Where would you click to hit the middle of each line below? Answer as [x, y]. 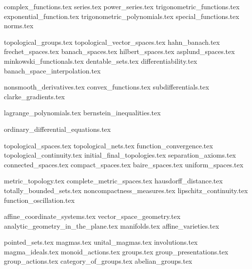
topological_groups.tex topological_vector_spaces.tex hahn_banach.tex [112, 42]
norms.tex [19, 26]
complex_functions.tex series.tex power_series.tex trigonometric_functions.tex [122, 6]
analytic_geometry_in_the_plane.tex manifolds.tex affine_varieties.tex [112, 225]
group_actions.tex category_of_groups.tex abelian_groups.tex [98, 261]
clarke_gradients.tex [34, 96]
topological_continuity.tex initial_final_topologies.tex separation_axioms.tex [120, 155]
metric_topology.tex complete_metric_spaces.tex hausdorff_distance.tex [113, 181]
